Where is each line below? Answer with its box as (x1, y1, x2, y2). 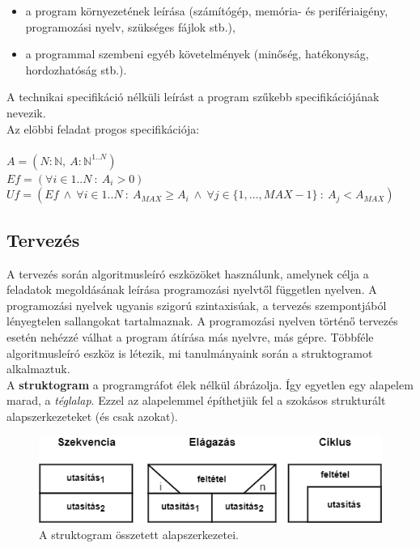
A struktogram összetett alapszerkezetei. (39, 526, 239, 543)
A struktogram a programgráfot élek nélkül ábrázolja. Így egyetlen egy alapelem (6, 376, 414, 393)
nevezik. (6, 104, 46, 121)
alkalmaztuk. (6, 360, 70, 377)
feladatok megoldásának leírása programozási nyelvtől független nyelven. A (6, 281, 377, 298)
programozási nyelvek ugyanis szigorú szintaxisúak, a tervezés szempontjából (6, 296, 387, 313)
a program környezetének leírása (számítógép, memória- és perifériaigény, (25, 2, 388, 19)
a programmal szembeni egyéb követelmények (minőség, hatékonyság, (25, 45, 369, 62)
